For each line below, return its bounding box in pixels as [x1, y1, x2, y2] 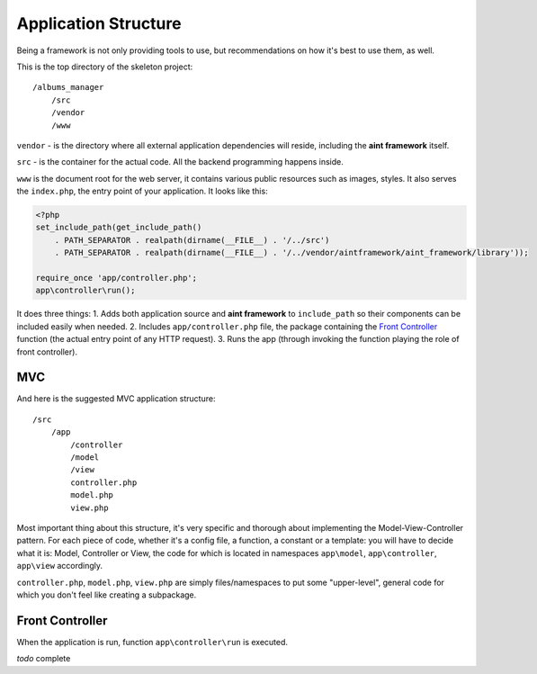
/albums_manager [32, 82, 104, 93]
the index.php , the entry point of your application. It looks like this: [16, 185, 269, 197]
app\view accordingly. [16, 561, 103, 571]
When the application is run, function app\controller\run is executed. [16, 636, 288, 647]
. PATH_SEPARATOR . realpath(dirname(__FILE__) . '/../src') [54, 235, 330, 245]
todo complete [16, 653, 71, 664]
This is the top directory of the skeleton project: [16, 61, 193, 72]
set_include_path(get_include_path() [35, 222, 202, 233]
